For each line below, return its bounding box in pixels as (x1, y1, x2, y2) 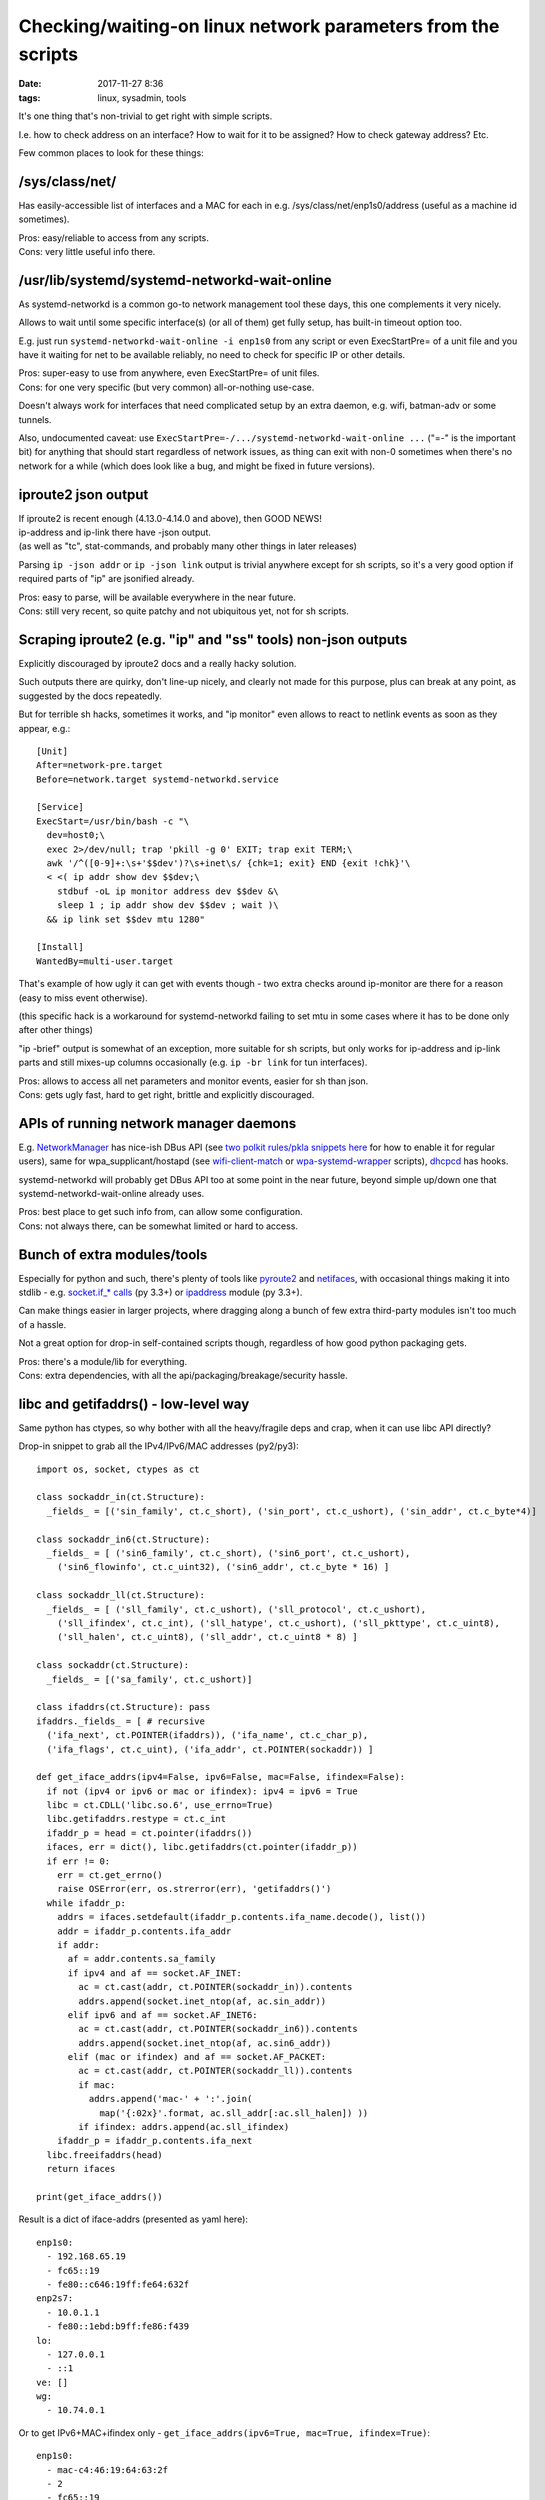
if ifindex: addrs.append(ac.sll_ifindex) (78, 2121, 290, 2133)
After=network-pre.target (36, 760, 164, 771)
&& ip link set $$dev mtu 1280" (46, 913, 205, 925)
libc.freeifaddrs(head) (46, 2149, 164, 2160)
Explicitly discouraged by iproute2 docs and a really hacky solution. (18, 657, 297, 669)
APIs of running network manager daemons (18, 1115, 297, 1132)
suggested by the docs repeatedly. (18, 690, 162, 702)
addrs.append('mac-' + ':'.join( (88, 2093, 253, 2105)
